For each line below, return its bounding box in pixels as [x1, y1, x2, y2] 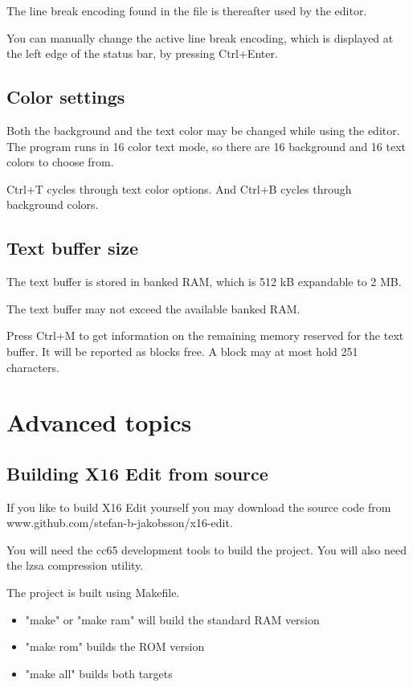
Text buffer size [6, 235, 139, 260]
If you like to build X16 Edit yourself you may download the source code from [6, 498, 391, 515]
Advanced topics [6, 406, 192, 439]
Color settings [6, 84, 125, 109]
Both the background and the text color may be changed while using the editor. [6, 121, 400, 138]
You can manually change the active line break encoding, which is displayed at [6, 29, 394, 46]
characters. [6, 358, 59, 375]
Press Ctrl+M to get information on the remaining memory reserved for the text [6, 327, 404, 344]
